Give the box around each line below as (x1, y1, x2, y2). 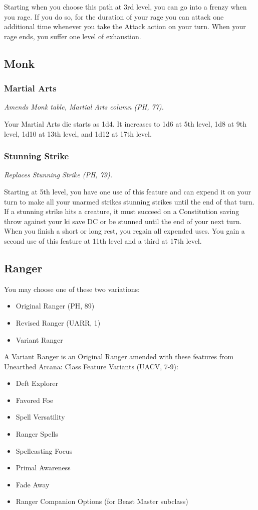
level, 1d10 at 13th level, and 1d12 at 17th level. (4, 128, 152, 139)
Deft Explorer (16, 378, 58, 388)
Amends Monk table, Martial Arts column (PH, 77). (4, 101, 164, 112)
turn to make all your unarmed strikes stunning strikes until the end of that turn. (4, 196, 254, 207)
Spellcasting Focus (16, 445, 73, 456)
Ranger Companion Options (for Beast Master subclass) (16, 496, 188, 506)
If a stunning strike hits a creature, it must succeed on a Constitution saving (4, 206, 239, 217)
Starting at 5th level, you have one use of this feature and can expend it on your (4, 186, 251, 196)
